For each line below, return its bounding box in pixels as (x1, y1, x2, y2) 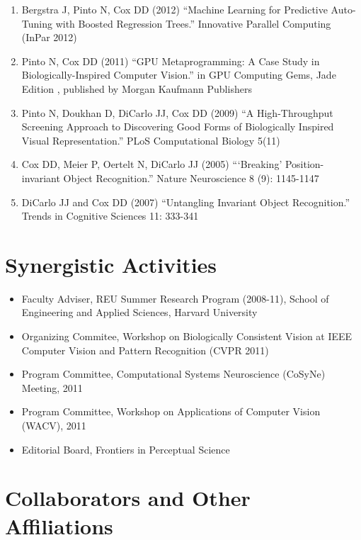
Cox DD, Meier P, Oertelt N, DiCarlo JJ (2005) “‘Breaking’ (21, 157, 282, 171)
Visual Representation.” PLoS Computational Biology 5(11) (21, 133, 280, 147)
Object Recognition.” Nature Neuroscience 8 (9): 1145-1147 (63, 170, 319, 185)
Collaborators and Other (5, 483, 251, 512)
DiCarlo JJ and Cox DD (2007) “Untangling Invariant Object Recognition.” (21, 194, 350, 209)
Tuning (21, 16, 52, 30)
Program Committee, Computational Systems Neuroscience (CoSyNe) (21, 366, 326, 381)
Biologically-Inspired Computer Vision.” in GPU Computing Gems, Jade (21, 67, 336, 82)
